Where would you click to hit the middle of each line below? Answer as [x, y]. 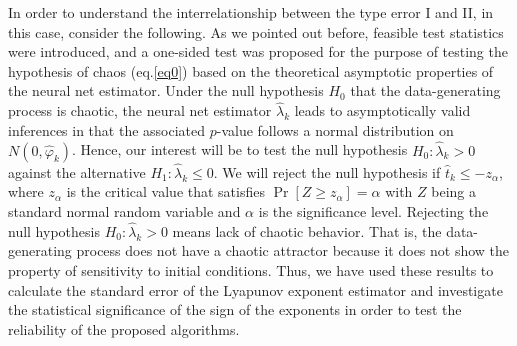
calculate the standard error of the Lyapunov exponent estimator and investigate [255, 289]
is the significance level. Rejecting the [373, 211]
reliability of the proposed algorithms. [124, 328]
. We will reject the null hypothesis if [327, 171]
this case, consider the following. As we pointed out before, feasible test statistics [256, 31]
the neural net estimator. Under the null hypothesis [166, 90]
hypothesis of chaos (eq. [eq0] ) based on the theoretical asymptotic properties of [251, 70]
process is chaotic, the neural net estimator [140, 110]
